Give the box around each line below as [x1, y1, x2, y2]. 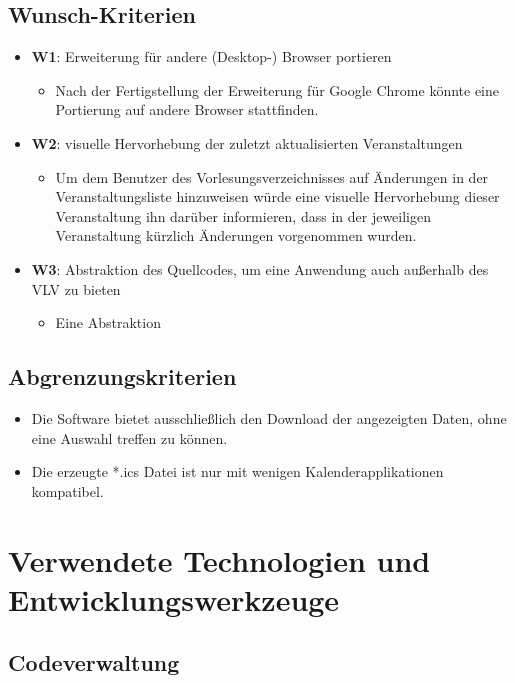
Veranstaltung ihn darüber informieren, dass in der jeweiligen [55, 205, 432, 226]
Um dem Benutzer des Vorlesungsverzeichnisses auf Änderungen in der [55, 166, 489, 187]
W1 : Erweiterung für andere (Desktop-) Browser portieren [31, 46, 392, 67]
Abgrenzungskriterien [8, 361, 237, 392]
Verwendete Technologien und [8, 539, 431, 580]
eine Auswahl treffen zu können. [31, 427, 228, 448]
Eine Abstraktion [55, 312, 161, 333]
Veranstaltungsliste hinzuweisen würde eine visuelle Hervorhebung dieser [55, 186, 500, 207]
